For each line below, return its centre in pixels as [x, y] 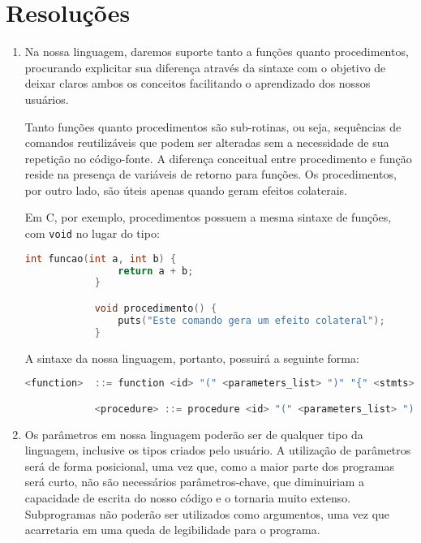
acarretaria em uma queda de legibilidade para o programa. [172, 530]
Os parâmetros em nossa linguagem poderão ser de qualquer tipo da [194, 434]
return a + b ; [156, 271]
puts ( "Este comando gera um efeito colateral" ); [251, 320]
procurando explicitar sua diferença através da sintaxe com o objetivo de [205, 67]
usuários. [47, 99]
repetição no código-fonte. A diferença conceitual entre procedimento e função [218, 158]
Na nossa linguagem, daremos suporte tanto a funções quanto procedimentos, [217, 52]
